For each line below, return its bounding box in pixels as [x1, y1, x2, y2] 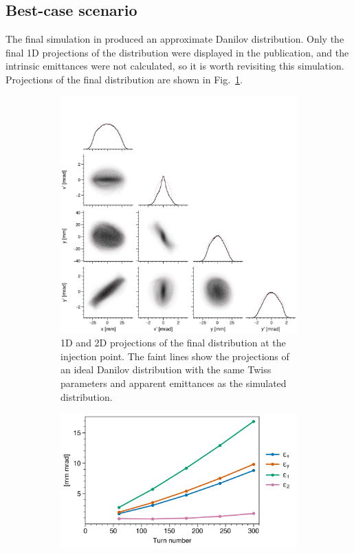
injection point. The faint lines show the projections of [60, 348, 289, 363]
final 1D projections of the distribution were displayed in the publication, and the [5, 45, 349, 59]
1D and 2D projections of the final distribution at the [60, 335, 286, 350]
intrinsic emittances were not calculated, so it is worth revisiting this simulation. [5, 59, 344, 73]
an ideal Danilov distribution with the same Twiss [60, 362, 272, 377]
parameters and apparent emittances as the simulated [60, 375, 287, 390]
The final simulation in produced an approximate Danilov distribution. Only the [5, 32, 344, 46]
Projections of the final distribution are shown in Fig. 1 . [5, 72, 243, 86]
